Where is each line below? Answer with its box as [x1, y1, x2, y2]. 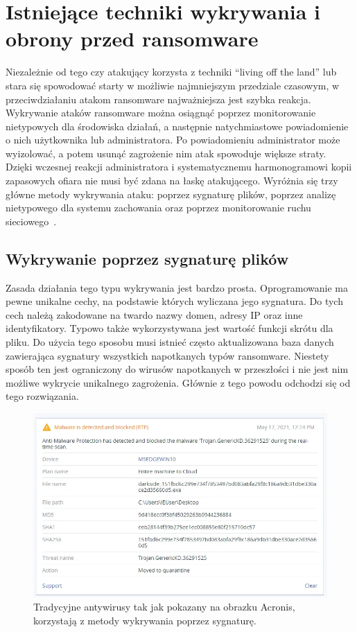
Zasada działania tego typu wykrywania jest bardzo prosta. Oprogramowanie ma [6, 280, 348, 295]
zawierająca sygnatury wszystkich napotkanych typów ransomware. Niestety [6, 348, 329, 362]
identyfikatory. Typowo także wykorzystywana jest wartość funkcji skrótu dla [6, 321, 333, 335]
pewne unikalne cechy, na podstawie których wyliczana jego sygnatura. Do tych [6, 294, 343, 308]
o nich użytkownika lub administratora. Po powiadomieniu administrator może [6, 132, 340, 147]
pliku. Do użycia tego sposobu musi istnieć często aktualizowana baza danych [6, 335, 334, 349]
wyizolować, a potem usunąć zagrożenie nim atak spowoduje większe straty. [6, 146, 326, 160]
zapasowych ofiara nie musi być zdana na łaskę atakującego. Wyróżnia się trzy [6, 173, 338, 188]
